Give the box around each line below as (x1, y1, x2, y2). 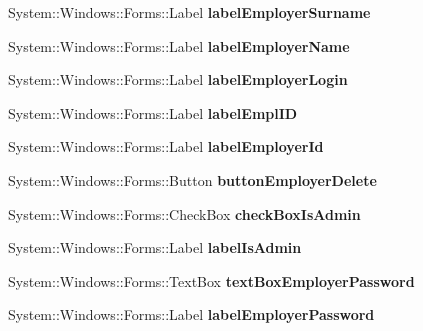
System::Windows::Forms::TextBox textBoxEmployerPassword (8, 270, 415, 291)
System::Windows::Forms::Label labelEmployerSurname (8, 2, 371, 22)
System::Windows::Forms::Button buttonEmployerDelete (8, 169, 377, 190)
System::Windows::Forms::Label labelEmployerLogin (8, 69, 348, 90)
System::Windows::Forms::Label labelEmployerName (8, 35, 350, 56)
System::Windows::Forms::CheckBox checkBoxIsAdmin (8, 203, 361, 224)
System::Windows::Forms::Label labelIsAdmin (8, 237, 302, 258)
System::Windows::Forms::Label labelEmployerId (8, 136, 324, 157)
